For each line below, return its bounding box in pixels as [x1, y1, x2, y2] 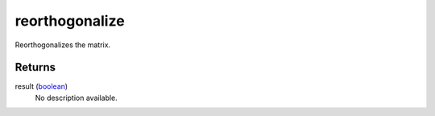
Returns [14, 61, 56, 74]
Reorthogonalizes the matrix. [14, 40, 111, 50]
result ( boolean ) [14, 82, 68, 91]
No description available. [35, 93, 118, 102]
